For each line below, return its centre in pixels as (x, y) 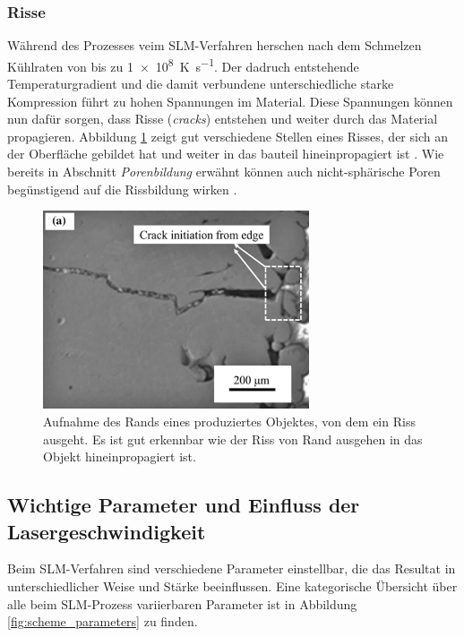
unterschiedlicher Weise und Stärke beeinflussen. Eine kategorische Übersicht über (232, 586)
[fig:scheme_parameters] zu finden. (103, 621)
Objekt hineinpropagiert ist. (120, 456)
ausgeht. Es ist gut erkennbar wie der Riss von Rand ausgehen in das (233, 439)
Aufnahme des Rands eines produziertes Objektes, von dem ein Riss (229, 422)
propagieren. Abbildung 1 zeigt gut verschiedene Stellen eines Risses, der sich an (228, 136)
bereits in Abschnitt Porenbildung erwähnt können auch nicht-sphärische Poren (224, 172)
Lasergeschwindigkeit (107, 531)
